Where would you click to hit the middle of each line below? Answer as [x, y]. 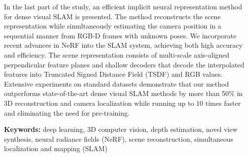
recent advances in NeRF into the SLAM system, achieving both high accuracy [123, 45]
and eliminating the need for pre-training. [67, 112]
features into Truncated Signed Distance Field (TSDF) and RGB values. [113, 74]
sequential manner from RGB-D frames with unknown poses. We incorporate [120, 35]
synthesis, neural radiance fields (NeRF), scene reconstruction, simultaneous [119, 139]
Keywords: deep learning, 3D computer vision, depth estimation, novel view [121, 129]
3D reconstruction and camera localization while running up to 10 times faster [123, 103]
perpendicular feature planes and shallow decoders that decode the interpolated [124, 64]
